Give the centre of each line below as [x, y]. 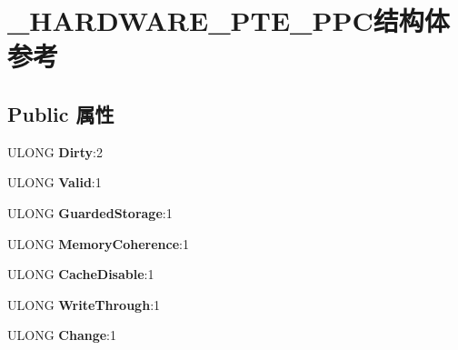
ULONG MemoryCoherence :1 [98, 243]
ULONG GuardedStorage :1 [90, 212]
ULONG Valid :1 [55, 182]
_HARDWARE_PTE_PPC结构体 [229, 20]
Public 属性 [61, 113]
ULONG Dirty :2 [55, 151]
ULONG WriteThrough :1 [84, 304]
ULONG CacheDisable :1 [81, 274]
